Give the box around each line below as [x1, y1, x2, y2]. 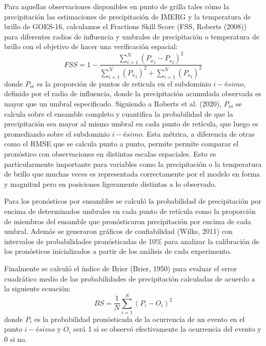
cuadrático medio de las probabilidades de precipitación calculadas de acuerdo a [4, 273, 255, 284]
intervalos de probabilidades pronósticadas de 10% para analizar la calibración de [4, 235, 259, 246]
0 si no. [4, 334, 27, 344]
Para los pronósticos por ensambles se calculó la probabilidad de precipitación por [4, 196, 261, 206]
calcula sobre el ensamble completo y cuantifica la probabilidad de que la [4, 108, 233, 119]
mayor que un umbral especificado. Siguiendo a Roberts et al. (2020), [4, 98, 221, 109]
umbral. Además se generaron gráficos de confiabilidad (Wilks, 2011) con [4, 226, 233, 236]
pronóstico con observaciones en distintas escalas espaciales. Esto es [4, 148, 216, 159]
